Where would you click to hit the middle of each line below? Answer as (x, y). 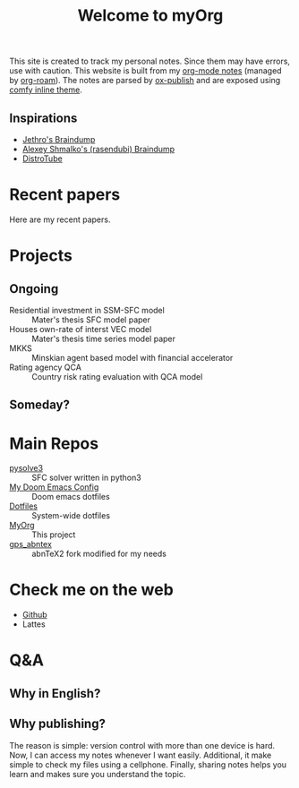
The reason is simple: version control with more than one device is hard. (142, 745)
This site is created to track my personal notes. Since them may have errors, (150, 61)
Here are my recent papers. (60, 219)
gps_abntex (30, 544)
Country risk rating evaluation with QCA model (117, 376)
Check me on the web (92, 590)
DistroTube (42, 158)
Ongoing (34, 289)
